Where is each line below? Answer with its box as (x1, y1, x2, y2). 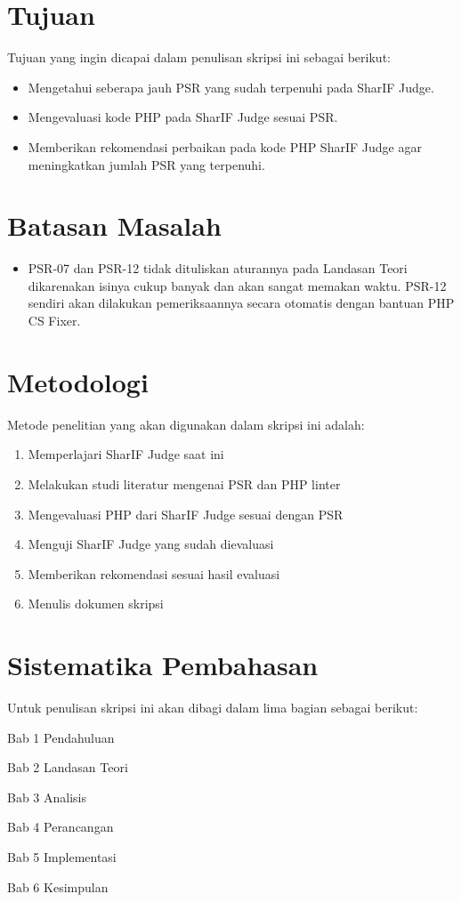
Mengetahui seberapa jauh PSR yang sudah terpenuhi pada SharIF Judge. (28, 77, 434, 96)
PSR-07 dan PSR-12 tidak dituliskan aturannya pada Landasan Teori (28, 259, 408, 278)
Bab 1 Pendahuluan (7, 728, 115, 746)
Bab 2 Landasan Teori (7, 758, 128, 777)
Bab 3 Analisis (7, 787, 87, 806)
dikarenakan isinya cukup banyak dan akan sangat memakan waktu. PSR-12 (28, 276, 447, 294)
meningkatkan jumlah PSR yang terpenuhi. (28, 155, 265, 173)
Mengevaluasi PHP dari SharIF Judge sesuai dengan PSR (28, 504, 344, 523)
